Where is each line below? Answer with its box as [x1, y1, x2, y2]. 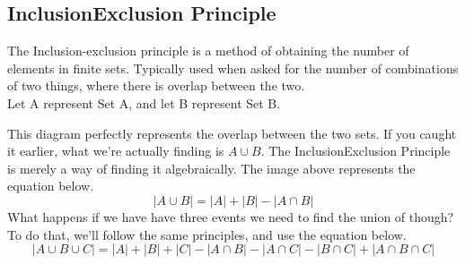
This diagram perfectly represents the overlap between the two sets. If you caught [7, 123, 457, 142]
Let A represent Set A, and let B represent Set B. [7, 93, 281, 112]
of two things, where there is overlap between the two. [7, 76, 305, 95]
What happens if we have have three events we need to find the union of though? [7, 207, 454, 226]
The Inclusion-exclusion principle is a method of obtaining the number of [7, 41, 409, 60]
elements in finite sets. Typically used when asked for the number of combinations [7, 58, 459, 77]
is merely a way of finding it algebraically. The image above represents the [7, 158, 416, 177]
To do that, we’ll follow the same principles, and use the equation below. [7, 225, 407, 243]
